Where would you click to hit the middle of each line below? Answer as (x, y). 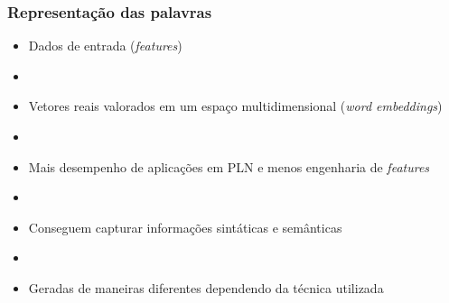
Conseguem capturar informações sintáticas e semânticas (185, 227)
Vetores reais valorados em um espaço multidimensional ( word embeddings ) (235, 106)
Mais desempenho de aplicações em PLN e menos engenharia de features (229, 166)
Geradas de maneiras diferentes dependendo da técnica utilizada (206, 287)
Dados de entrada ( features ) (105, 46)
